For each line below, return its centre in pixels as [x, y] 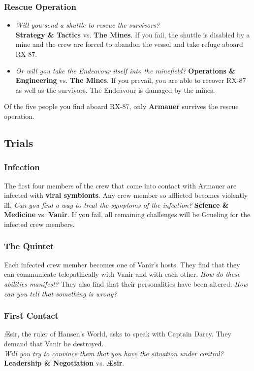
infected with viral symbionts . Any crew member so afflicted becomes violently [126, 195]
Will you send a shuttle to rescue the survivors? [88, 25]
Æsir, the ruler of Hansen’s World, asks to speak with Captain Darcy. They [118, 334]
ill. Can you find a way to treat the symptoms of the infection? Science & [116, 204]
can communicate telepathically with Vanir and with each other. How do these [122, 274]
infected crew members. [39, 224]
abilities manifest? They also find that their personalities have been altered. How [126, 283]
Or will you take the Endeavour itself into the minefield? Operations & [125, 70]
